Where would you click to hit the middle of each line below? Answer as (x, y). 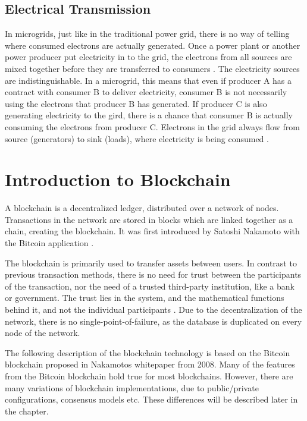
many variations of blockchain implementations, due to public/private (132, 387)
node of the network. (43, 333)
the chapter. (27, 411)
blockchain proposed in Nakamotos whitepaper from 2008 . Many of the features (150, 364)
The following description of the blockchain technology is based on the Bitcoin (148, 352)
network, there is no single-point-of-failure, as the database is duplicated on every (153, 321)
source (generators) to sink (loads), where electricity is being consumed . (137, 138)
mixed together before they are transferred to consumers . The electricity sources (152, 68)
